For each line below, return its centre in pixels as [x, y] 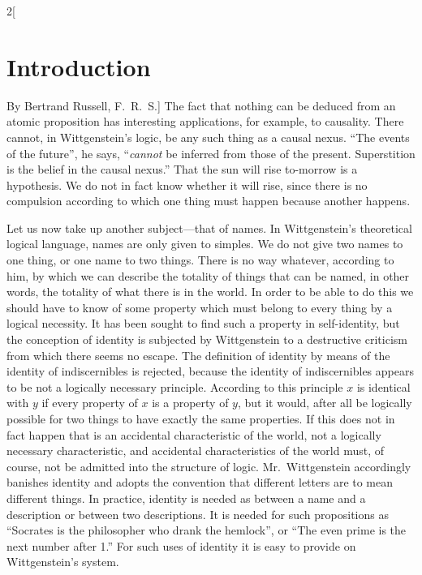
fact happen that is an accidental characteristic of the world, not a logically [194, 434]
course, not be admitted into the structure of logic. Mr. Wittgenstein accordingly [209, 466]
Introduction [79, 66]
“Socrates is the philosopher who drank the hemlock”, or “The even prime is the [207, 530]
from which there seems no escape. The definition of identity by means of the [198, 355]
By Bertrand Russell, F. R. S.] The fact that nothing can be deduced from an [201, 105]
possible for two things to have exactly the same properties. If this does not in [201, 418]
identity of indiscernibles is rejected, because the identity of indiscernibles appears [210, 371]
